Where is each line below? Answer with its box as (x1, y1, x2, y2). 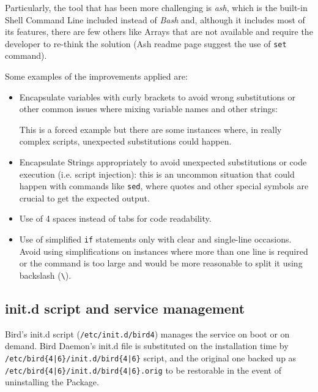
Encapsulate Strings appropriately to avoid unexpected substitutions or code (19, 156, 307, 168)
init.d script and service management (5, 298, 245, 317)
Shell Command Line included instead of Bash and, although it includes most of (5, 13, 305, 26)
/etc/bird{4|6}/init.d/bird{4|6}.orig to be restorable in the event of (5, 363, 281, 376)
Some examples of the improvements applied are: (5, 70, 188, 83)
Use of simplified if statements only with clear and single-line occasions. (19, 233, 292, 246)
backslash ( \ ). (19, 268, 72, 281)
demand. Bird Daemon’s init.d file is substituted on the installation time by (5, 339, 289, 352)
